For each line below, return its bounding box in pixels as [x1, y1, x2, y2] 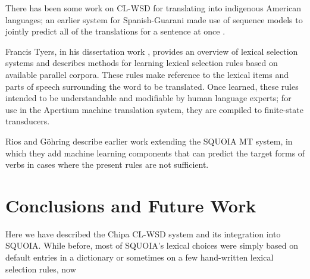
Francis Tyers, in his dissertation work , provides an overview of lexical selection [5, 45, 298, 57]
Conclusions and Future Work [5, 193, 256, 217]
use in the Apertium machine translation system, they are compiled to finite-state [5, 103, 303, 115]
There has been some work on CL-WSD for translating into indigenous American [5, 2, 302, 14]
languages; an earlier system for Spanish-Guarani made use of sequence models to [5, 13, 303, 26]
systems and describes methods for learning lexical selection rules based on [5, 57, 278, 69]
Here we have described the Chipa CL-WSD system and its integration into [5, 227, 281, 240]
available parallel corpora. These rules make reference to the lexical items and [5, 68, 289, 80]
